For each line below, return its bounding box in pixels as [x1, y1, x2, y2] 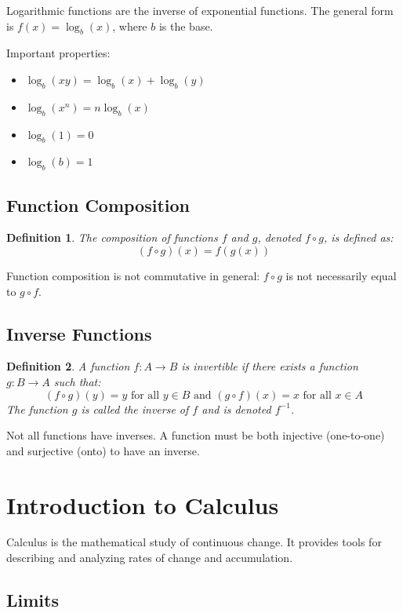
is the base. [158, 17, 213, 34]
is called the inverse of [81, 400, 189, 417]
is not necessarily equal [285, 267, 397, 283]
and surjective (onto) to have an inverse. [6, 442, 200, 458]
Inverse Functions [6, 321, 152, 345]
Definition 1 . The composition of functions [6, 229, 218, 246]
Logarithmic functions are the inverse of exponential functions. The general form [6, 2, 394, 18]
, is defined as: [323, 229, 394, 246]
